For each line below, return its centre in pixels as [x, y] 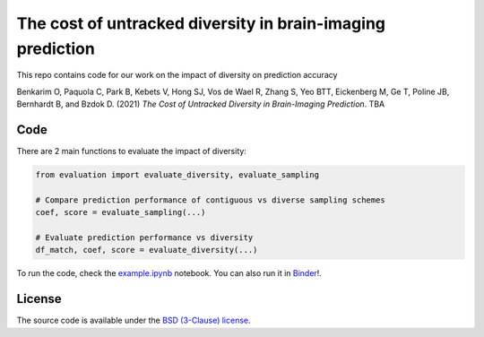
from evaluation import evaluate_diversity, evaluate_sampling [177, 175]
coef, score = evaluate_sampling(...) [121, 212]
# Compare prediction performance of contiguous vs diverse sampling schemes [210, 200]
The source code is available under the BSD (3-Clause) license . [134, 320]
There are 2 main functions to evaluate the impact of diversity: [131, 151]
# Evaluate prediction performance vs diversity [144, 237]
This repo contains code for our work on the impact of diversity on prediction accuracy [177, 75]
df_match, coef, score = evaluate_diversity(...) [147, 250]
